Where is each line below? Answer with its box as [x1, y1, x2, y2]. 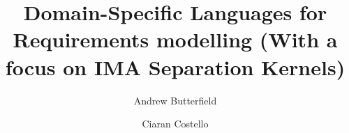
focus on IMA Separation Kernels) [5, 52, 346, 81]
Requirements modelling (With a [13, 25, 338, 54]
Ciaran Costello [142, 116, 209, 131]
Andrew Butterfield [133, 93, 217, 107]
